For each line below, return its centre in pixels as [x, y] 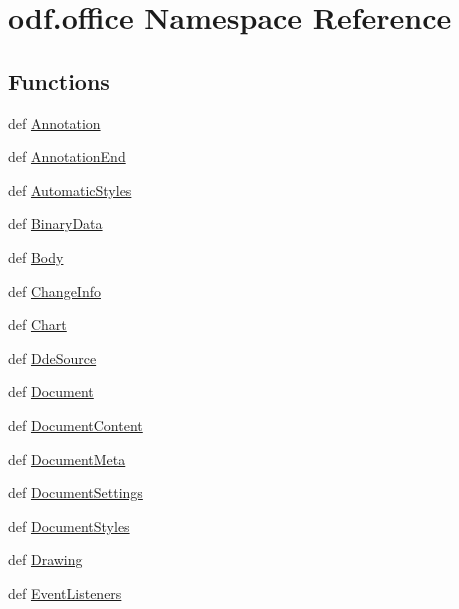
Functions [59, 80]
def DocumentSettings [75, 492]
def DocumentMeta [67, 458]
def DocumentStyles [69, 525]
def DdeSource [52, 357]
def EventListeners [65, 592]
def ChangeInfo [54, 290]
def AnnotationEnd [67, 156]
